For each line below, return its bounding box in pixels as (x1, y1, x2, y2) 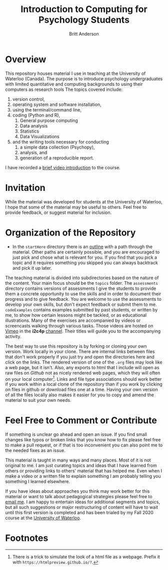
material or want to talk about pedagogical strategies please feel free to (5, 494, 152, 500)
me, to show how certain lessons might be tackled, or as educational (5, 312, 146, 318)
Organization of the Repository (5, 227, 136, 238)
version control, (12, 96, 45, 102)
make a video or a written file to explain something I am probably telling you (5, 473, 161, 479)
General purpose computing (19, 117, 78, 124)
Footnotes (5, 532, 48, 544)
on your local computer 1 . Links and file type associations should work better (5, 375, 162, 382)
